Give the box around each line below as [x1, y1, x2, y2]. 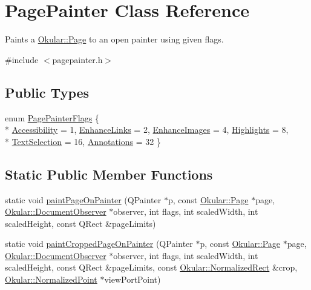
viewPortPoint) [104, 273, 161, 286]
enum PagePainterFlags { [5, 111, 99, 124]
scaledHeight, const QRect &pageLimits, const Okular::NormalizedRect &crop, [5, 261, 298, 274]
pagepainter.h [52, 53, 103, 66]
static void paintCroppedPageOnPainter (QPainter [5, 237, 193, 250]
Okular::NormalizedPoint [5, 273, 97, 286]
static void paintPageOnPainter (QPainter [5, 193, 162, 206]
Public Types [5, 83, 90, 101]
